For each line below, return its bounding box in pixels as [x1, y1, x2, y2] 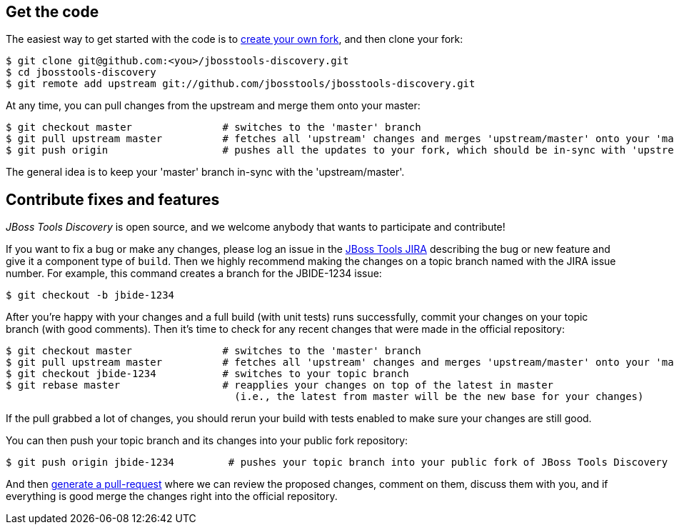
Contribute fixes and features [6, 190, 220, 209]
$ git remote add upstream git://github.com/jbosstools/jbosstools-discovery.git [6, 78, 476, 90]
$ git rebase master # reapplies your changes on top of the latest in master [6, 379, 554, 391]
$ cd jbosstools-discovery [6, 66, 156, 79]
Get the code [6, 3, 99, 21]
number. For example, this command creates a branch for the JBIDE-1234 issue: [6, 267, 382, 280]
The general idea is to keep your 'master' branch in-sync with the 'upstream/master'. [6, 166, 405, 179]
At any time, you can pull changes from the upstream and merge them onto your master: [6, 99, 421, 112]
